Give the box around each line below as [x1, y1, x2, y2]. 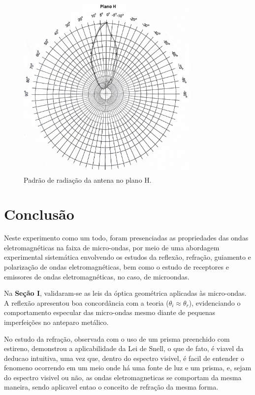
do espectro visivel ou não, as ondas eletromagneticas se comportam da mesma [4, 372, 242, 382]
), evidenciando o [189, 297, 241, 308]
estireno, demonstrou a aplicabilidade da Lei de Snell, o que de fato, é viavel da [4, 343, 244, 354]
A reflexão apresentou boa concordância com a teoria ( [4, 297, 169, 308]
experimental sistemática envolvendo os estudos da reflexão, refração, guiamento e [4, 252, 251, 262]
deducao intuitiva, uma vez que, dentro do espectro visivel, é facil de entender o [4, 353, 244, 363]
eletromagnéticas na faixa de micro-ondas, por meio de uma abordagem [4, 242, 220, 252]
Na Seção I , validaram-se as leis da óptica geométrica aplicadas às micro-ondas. [4, 288, 247, 298]
